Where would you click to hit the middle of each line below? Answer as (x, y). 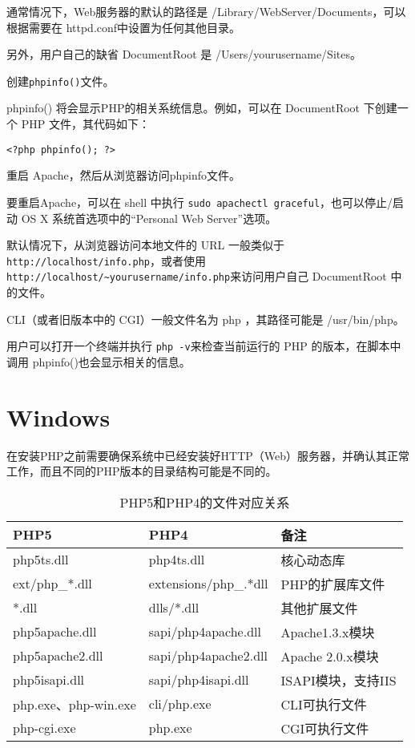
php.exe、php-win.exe (75, 704)
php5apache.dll (55, 632)
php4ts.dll (177, 560)
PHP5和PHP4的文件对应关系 (205, 502)
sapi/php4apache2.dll (208, 656)
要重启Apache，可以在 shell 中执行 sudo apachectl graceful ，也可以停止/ (200, 202)
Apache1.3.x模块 (328, 632)
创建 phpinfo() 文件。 (60, 81)
